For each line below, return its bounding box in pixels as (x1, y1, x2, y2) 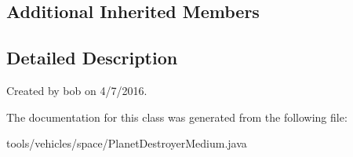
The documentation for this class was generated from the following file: (6, 108, 348, 125)
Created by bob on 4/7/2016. (6, 82, 147, 98)
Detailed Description (6, 46, 178, 70)
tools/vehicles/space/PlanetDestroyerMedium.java (6, 135, 247, 152)
